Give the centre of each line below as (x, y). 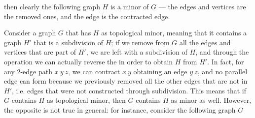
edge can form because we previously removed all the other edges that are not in (126, 81)
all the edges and (205, 42)
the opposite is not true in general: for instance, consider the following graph (120, 109)
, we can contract (94, 71)
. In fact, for (226, 61)
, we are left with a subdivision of (137, 52)
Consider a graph (30, 33)
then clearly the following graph (52, 6)
